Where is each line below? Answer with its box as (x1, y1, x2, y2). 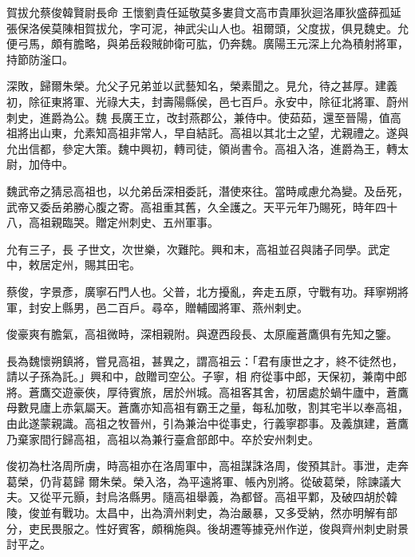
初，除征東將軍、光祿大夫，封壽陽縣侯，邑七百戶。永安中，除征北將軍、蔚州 (6, 93, 409, 109)
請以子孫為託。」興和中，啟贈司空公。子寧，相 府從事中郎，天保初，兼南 (6, 368, 385, 385)
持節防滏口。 (6, 50, 73, 67)
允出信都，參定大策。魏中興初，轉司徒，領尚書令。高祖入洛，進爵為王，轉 (6, 140, 397, 156)
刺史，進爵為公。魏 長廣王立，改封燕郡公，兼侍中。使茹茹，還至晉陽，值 (6, 109, 390, 125)
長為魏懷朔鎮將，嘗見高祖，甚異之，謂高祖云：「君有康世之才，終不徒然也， (6, 352, 403, 369)
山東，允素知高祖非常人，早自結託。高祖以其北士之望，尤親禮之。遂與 (39, 124, 409, 141)
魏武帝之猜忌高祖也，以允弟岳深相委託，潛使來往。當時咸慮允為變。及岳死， (6, 182, 409, 199)
